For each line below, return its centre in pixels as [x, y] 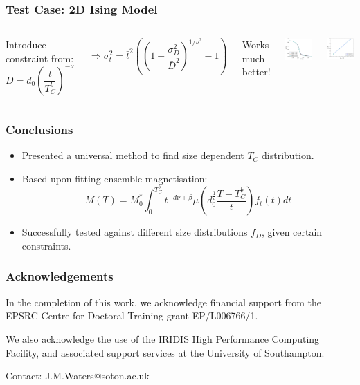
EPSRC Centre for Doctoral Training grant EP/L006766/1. [132, 316]
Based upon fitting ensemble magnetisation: [115, 178]
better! [256, 72]
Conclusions [39, 129]
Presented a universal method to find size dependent [133, 155]
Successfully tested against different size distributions [135, 232]
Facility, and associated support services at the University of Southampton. [165, 352]
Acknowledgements [60, 276]
